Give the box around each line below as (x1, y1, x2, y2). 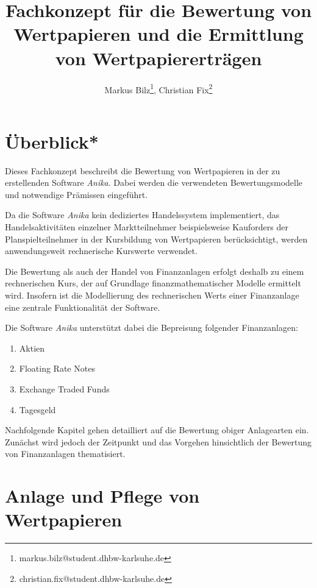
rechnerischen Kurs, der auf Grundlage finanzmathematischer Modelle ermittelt (5, 277, 301, 289)
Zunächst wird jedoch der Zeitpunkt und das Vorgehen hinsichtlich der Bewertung (5, 435, 312, 448)
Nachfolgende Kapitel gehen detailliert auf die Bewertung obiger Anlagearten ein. (5, 423, 309, 436)
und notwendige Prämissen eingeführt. (5, 188, 148, 200)
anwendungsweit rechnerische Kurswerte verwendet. (5, 244, 198, 257)
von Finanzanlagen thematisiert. (5, 447, 126, 460)
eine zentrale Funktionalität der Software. (5, 300, 160, 313)
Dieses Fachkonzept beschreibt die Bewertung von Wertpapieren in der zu (5, 164, 280, 177)
